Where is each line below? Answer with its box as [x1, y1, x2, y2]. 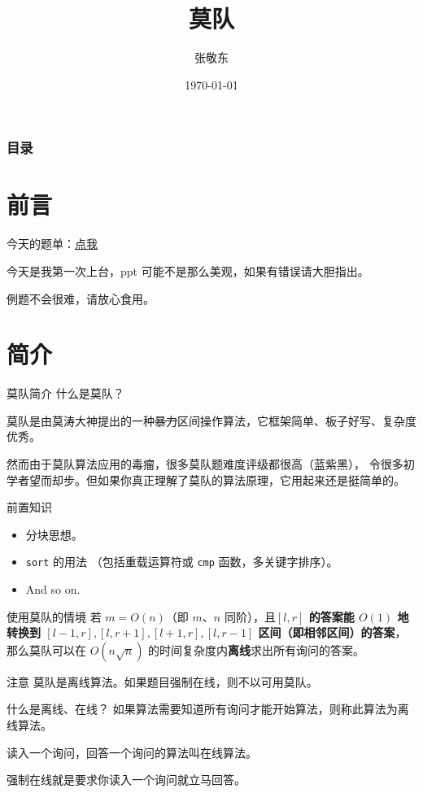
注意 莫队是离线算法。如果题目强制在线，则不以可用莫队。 [7, 673, 318, 690]
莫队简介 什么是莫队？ [7, 385, 124, 402]
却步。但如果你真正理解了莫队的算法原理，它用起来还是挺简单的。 [51, 471, 405, 488]
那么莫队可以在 [7, 641, 86, 658]
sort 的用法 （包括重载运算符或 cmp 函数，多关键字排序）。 [25, 553, 338, 570]
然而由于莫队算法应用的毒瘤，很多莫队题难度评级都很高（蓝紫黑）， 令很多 [7, 455, 403, 473]
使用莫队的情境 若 [7, 608, 102, 625]
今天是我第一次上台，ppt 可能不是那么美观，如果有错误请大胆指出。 [7, 262, 369, 279]
